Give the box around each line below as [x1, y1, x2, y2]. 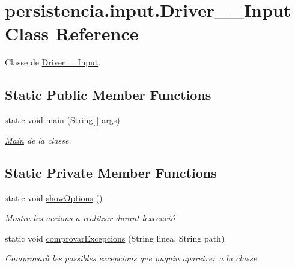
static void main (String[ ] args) [5, 114, 120, 126]
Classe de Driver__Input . [5, 56, 101, 69]
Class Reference [5, 21, 139, 46]
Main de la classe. [5, 133, 71, 146]
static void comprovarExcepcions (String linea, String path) [5, 231, 225, 244]
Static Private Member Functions [5, 163, 217, 181]
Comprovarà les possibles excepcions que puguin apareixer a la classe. [5, 252, 260, 264]
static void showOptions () [5, 191, 103, 204]
